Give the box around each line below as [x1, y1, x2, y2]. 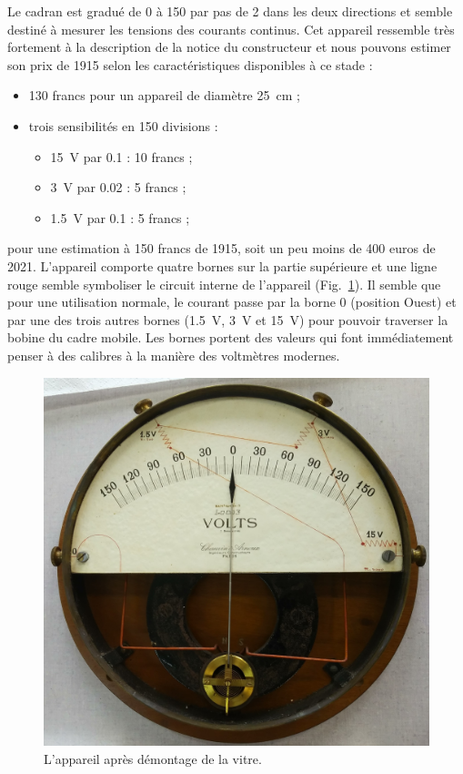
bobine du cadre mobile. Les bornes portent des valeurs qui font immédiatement [7, 328, 454, 347]
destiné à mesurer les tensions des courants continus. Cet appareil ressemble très [7, 19, 455, 38]
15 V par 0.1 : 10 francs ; [50, 147, 193, 166]
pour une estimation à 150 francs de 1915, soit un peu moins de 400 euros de [7, 239, 436, 258]
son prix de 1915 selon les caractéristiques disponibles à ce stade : [7, 55, 373, 74]
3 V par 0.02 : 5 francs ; [50, 178, 186, 197]
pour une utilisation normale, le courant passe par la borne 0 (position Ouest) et [7, 292, 457, 311]
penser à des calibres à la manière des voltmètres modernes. [7, 345, 340, 364]
